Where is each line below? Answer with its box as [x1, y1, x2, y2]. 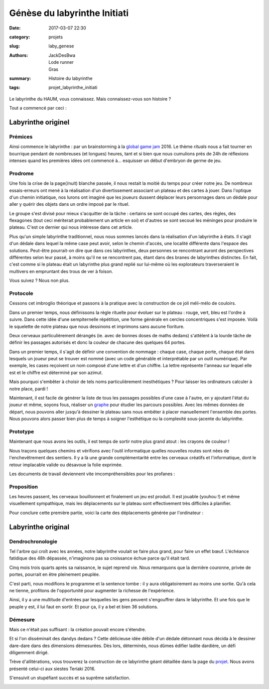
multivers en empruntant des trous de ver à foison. [9, 268, 113, 274]
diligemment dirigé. [9, 650, 49, 656]
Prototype [9, 428, 34, 435]
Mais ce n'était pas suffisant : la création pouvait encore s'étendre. [9, 626, 146, 632]
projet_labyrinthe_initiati [48, 85, 98, 91]
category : [9, 34, 30, 40]
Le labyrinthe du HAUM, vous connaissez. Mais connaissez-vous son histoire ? [9, 96, 171, 102]
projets [48, 34, 63, 40]
